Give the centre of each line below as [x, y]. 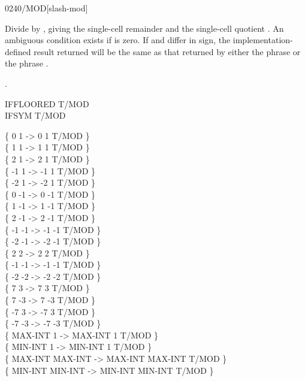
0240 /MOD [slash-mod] [46, 8]
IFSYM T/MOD [35, 115]
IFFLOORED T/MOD [47, 103]
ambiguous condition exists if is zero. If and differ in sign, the [118, 40]
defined [18, 51]
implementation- [263, 40]
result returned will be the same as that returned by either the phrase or [167, 51]
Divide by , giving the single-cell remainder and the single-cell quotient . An [144, 28]
